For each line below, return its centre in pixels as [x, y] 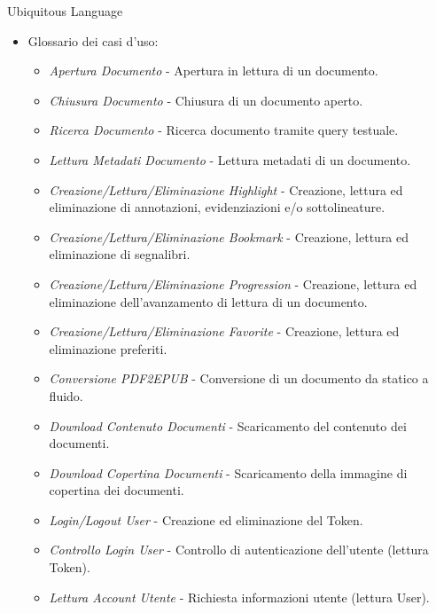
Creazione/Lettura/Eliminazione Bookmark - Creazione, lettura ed [229, 236]
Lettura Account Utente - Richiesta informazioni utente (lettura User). [239, 597]
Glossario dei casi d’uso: [93, 40]
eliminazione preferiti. [108, 348]
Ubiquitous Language [65, 11]
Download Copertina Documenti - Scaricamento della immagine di [228, 472]
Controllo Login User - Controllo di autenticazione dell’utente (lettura [239, 550]
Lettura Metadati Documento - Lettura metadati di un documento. [230, 159]
